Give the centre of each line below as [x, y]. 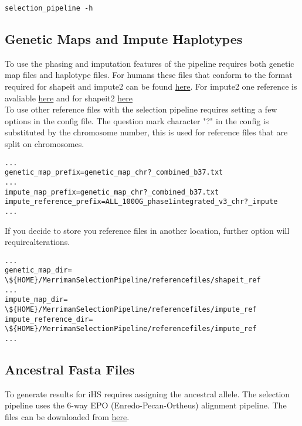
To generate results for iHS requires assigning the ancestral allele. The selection [147, 393]
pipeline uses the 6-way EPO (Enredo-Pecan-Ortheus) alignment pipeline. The [146, 405]
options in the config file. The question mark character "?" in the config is [137, 120]
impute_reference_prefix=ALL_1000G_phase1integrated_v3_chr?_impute [141, 202]
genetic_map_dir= [38, 270]
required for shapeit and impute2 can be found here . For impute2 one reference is [151, 86]
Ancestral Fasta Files [70, 369]
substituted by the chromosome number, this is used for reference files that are [146, 132]
